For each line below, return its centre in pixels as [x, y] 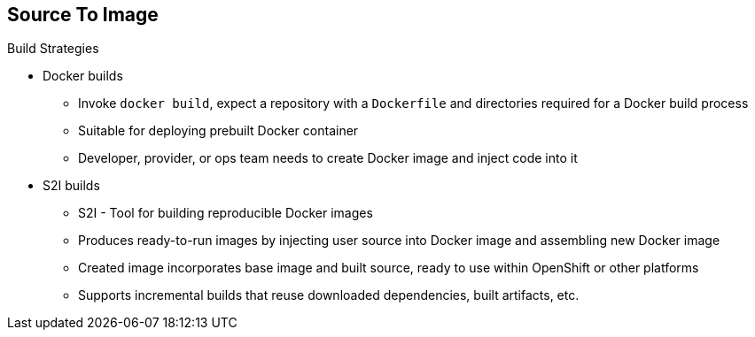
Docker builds [83, 76]
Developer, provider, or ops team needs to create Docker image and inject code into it [328, 158]
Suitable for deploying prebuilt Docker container [218, 131]
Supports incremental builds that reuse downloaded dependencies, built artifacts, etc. [329, 295]
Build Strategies [53, 49]
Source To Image [83, 15]
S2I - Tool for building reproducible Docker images [226, 213]
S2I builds [71, 186]
